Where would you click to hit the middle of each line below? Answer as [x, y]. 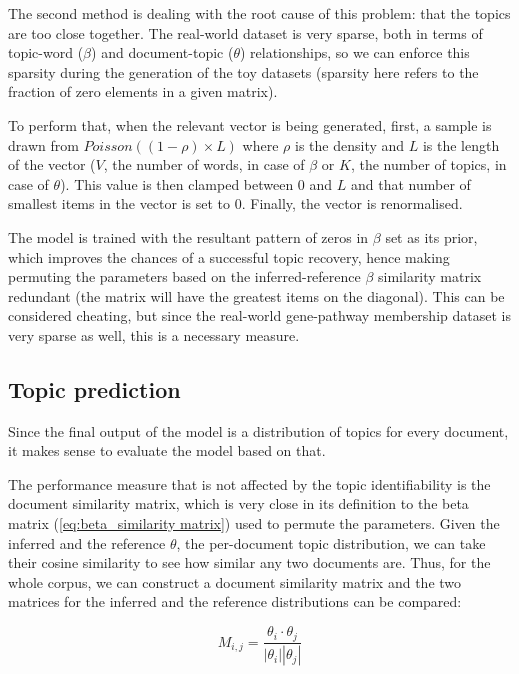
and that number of [410, 183]
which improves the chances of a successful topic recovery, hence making [229, 256]
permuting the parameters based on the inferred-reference [184, 276]
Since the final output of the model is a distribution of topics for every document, [258, 430]
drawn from [43, 144]
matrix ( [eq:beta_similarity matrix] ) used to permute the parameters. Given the [254, 523]
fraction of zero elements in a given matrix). [143, 91]
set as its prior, [431, 236]
